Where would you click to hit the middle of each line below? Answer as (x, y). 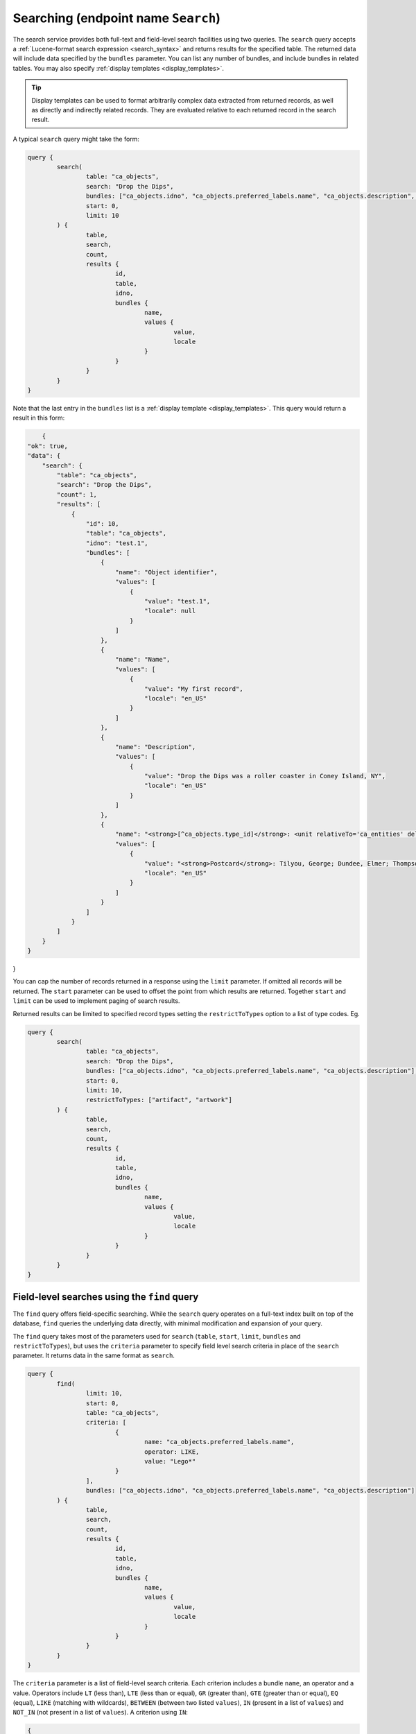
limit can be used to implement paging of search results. (96, 1001)
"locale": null (170, 611)
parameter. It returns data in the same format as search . (94, 1355)
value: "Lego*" (170, 1461)
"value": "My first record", (194, 689)
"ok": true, (48, 446)
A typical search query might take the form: (76, 139)
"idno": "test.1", (117, 543)
